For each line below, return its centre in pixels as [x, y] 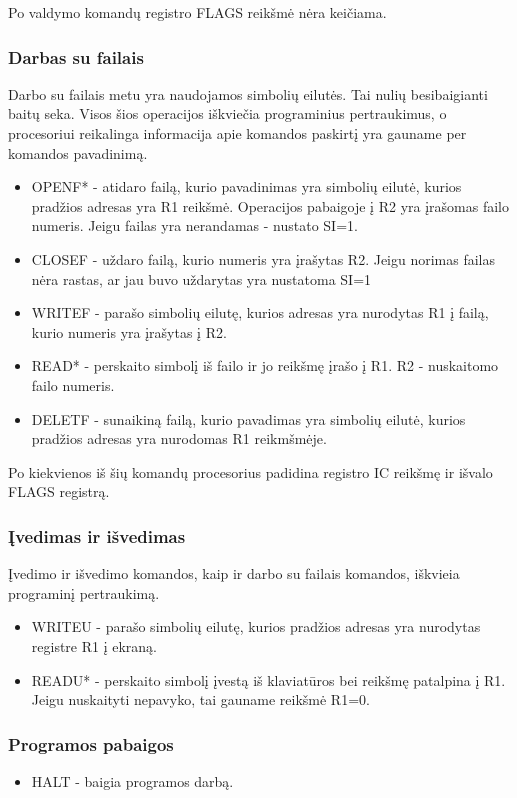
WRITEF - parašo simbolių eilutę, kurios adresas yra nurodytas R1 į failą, [260, 312]
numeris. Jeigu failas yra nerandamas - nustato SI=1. [194, 225]
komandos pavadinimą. [78, 152]
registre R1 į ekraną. [94, 645]
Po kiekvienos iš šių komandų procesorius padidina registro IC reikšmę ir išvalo [250, 471]
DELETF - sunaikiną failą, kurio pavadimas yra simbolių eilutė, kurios [248, 418]
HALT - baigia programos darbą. [132, 780]
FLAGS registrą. [59, 491]
